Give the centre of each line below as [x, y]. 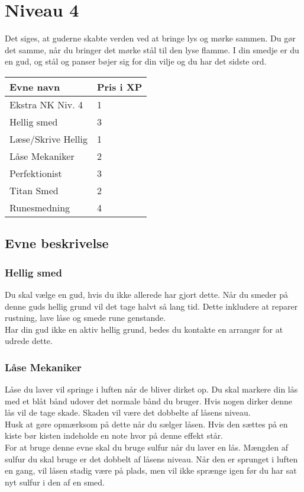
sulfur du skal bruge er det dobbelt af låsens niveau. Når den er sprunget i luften [151, 459]
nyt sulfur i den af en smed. [55, 482]
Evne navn [35, 86]
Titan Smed [34, 190]
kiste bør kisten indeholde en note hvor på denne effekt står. [114, 435]
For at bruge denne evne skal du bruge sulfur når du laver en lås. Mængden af [147, 447]
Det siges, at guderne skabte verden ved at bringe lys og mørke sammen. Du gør [150, 38]
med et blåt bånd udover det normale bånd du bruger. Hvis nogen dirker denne [149, 401]
